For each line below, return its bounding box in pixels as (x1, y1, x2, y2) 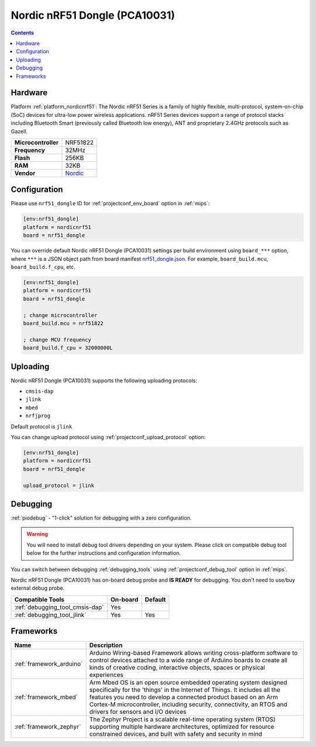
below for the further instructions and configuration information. (26, 549, 181, 556)
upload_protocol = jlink (23, 482, 95, 489)
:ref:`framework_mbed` (14, 693, 78, 701)
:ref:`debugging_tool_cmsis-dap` (14, 603, 105, 611)
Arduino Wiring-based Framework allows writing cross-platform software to (89, 649, 298, 657)
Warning (26, 531, 48, 538)
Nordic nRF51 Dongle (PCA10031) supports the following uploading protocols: (11, 377, 197, 384)
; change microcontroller (23, 312, 98, 319)
